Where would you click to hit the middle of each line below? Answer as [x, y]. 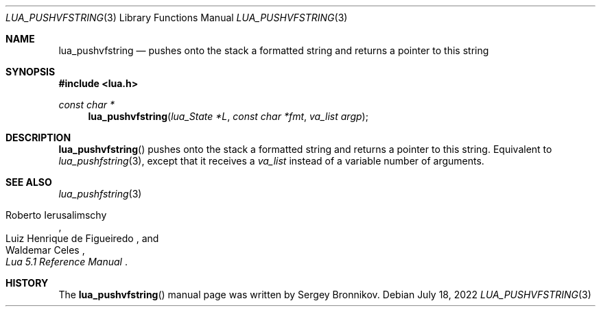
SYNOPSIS [31, 72]
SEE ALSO [29, 182]
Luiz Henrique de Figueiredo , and [82, 238]
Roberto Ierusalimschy [56, 215]
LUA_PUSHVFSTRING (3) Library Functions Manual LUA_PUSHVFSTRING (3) [177, 17]
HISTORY [27, 283]
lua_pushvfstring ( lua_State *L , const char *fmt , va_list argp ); [228, 116]
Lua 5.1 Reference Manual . [67, 262]
